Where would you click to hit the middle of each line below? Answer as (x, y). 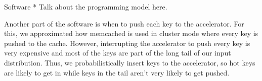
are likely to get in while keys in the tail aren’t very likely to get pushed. (117, 72)
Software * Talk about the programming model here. (86, 6)
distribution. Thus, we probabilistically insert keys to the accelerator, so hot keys (130, 62)
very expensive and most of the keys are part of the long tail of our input (118, 53)
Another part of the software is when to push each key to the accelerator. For (124, 23)
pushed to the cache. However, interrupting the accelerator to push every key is (127, 43)
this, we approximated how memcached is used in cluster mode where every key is (131, 33)
